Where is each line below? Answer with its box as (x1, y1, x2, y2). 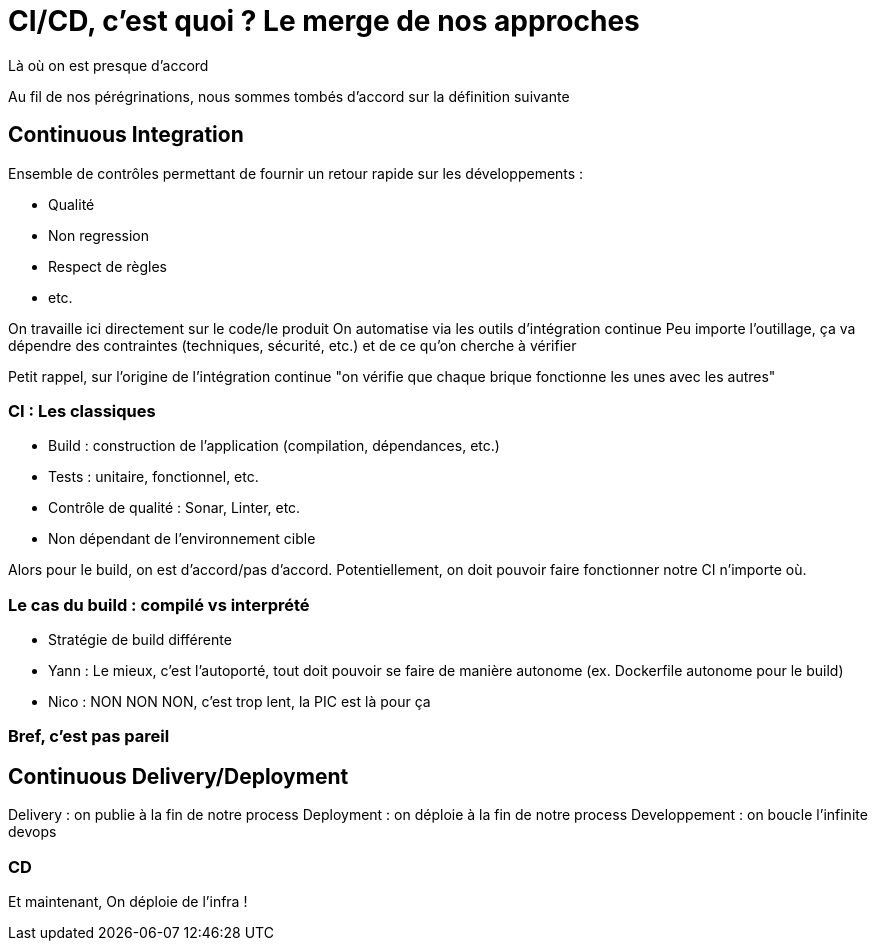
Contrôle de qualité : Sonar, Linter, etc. (48, 499, 301, 517)
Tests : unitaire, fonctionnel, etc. (48, 468, 259, 486)
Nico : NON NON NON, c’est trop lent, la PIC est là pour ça (48, 693, 431, 711)
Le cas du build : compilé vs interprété (8, 594, 310, 615)
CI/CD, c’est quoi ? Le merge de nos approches (8, 4, 640, 38)
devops (8, 823, 57, 841)
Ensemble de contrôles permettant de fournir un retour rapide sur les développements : (8, 164, 584, 182)
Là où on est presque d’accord (8, 56, 209, 74)
